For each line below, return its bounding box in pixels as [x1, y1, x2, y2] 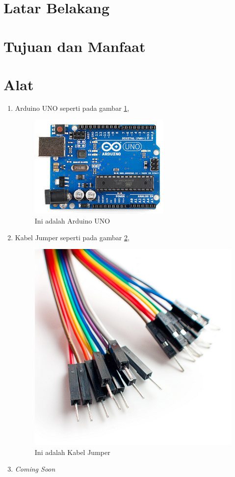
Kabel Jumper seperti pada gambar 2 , [15, 232, 130, 242]
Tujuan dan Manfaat [3, 36, 146, 56]
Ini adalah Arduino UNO [34, 216, 110, 226]
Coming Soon [15, 463, 55, 474]
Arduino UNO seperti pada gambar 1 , [15, 102, 130, 113]
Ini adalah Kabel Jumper [34, 447, 110, 457]
